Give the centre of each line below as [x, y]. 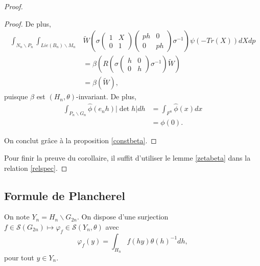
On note [17, 217]
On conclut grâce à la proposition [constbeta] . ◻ [80, 140]
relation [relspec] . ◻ [36, 168]
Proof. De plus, [28, 23]
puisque [16, 96]
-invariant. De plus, [106, 96]
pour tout [19, 257]
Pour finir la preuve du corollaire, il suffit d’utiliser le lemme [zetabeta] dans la [127, 157]
